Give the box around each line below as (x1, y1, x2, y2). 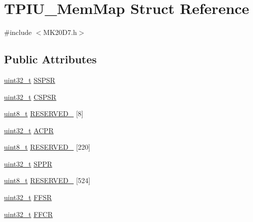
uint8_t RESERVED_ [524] (4, 175, 90, 186)
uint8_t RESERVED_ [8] (4, 108, 83, 119)
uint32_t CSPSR (4, 91, 56, 102)
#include (4, 27, 32, 37)
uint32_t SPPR (4, 158, 52, 169)
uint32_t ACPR (4, 125, 54, 135)
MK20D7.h (43, 27, 77, 37)
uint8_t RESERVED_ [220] (4, 142, 90, 152)
